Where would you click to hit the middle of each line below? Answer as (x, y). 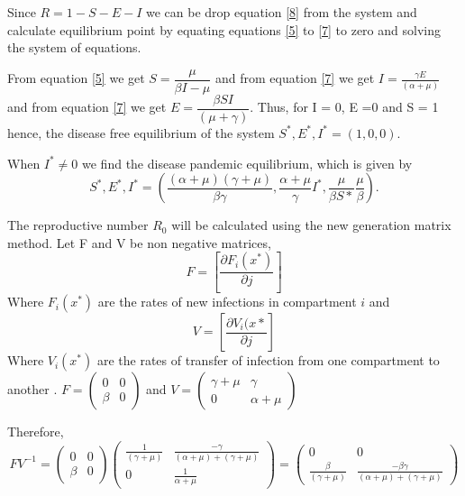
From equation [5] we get (76, 78)
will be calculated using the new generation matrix (311, 225)
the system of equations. (74, 47)
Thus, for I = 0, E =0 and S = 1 (348, 107)
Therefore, (36, 432)
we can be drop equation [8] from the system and (282, 12)
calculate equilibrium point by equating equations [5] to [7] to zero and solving (224, 29)
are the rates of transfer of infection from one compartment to (268, 360)
